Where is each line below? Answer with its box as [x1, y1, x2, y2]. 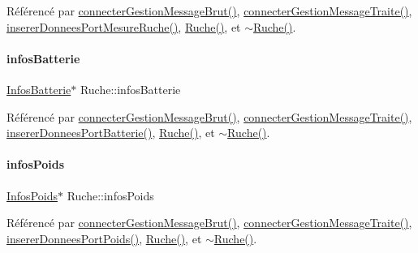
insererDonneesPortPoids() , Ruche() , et [6, 229, 202, 247]
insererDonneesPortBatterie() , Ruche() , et [6, 124, 215, 141]
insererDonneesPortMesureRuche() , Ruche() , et [6, 18, 241, 35]
